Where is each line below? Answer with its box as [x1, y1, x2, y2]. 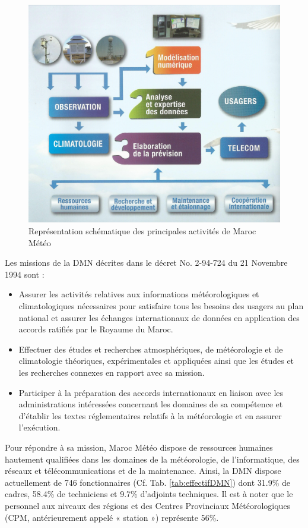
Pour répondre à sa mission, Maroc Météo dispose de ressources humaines [5, 441, 273, 453]
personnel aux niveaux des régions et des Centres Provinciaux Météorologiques [5, 499, 291, 511]
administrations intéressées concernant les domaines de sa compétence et [18, 398, 283, 410]
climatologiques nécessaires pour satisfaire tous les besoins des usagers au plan [18, 300, 304, 312]
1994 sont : [5, 268, 45, 280]
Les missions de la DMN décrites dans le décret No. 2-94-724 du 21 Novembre [5, 256, 288, 269]
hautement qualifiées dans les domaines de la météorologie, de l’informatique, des [5, 452, 300, 465]
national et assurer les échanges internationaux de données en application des [18, 311, 300, 323]
